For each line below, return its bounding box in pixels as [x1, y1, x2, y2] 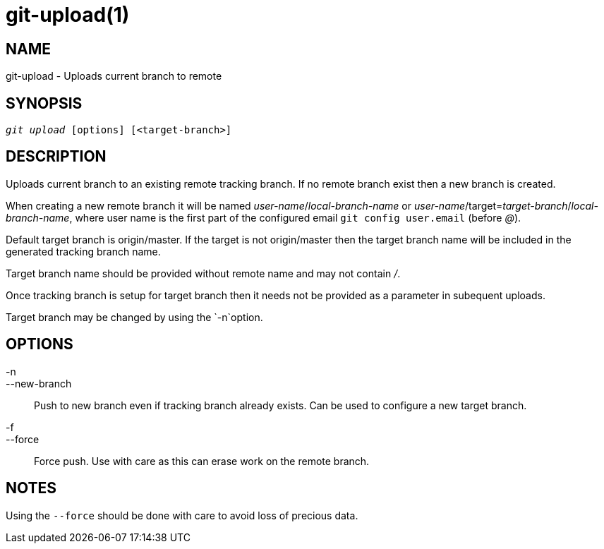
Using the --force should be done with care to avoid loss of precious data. [6, 509, 358, 521]
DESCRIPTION [6, 147, 107, 166]
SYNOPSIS [6, 94, 83, 112]
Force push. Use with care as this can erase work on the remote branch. [34, 454, 370, 467]
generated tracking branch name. [6, 245, 161, 258]
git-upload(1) [6, 3, 130, 27]
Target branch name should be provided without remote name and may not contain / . [6, 267, 401, 279]
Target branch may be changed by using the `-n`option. [6, 310, 263, 323]
